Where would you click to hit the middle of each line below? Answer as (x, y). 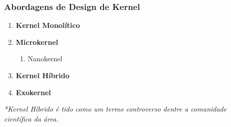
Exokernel (33, 92)
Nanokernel (45, 59)
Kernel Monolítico (48, 25)
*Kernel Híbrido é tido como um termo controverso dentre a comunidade (115, 109)
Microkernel (37, 42)
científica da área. (31, 118)
